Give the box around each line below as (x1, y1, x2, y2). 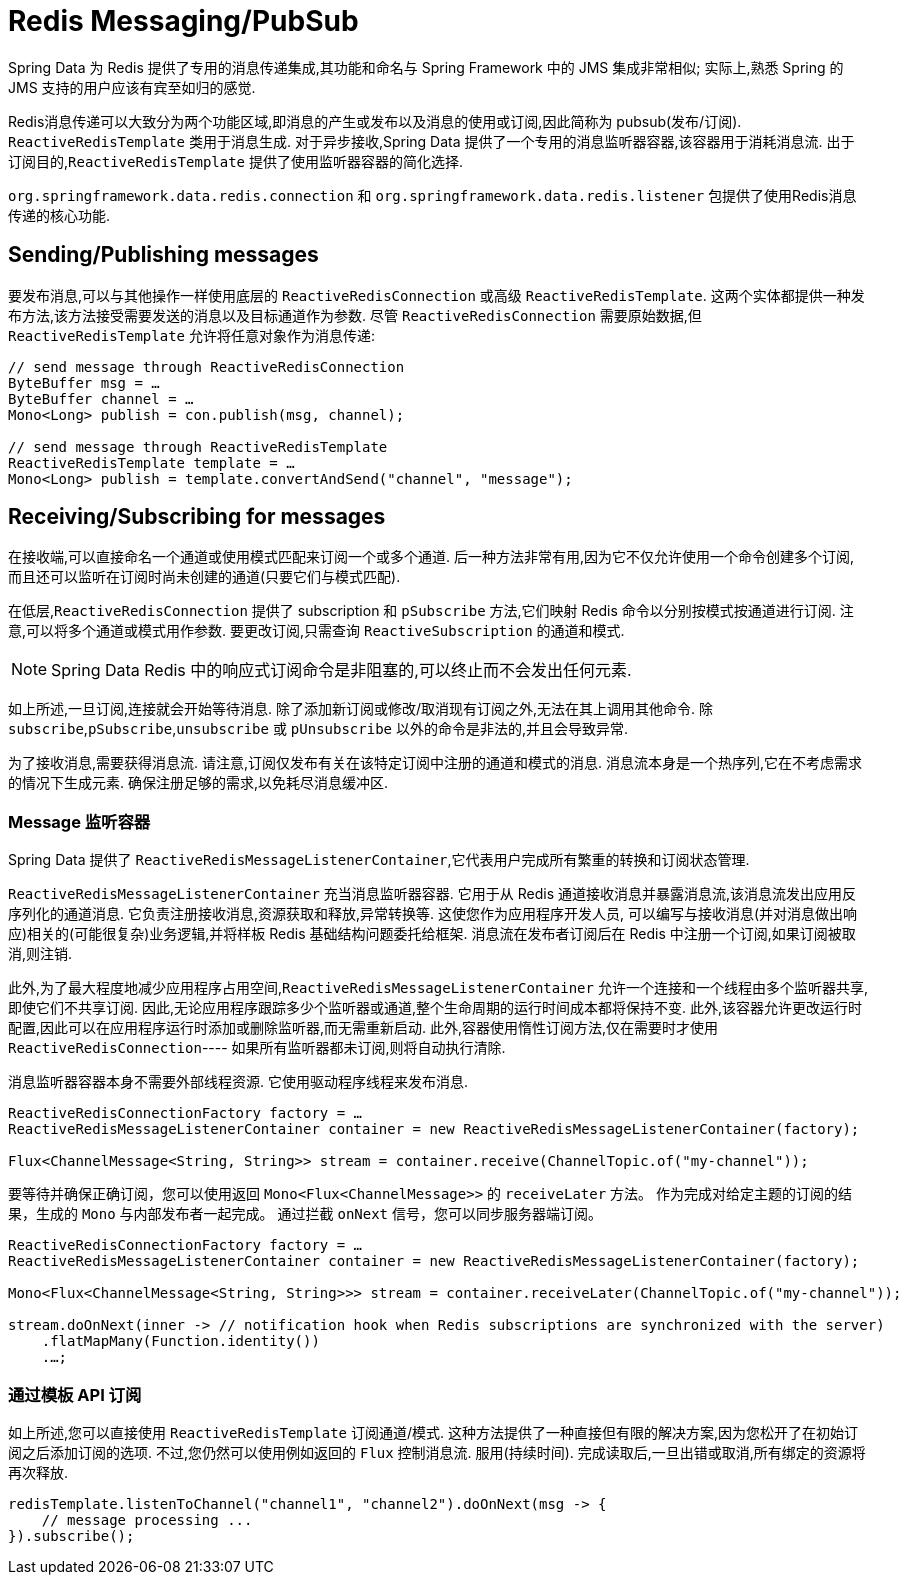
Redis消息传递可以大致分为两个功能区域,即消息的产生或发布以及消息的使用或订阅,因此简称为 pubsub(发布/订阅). (8, 112, 742, 130)
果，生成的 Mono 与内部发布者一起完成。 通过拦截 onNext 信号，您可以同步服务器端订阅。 (8, 1205, 602, 1223)
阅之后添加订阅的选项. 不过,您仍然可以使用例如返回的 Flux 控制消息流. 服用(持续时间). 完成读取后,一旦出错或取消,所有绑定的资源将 (8, 1443, 866, 1461)
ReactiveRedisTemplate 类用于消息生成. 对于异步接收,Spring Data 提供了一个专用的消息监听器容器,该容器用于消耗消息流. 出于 (8, 132, 855, 150)
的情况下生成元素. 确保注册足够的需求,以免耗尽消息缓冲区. (8, 774, 389, 792)
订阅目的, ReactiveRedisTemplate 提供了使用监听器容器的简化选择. (8, 152, 464, 170)
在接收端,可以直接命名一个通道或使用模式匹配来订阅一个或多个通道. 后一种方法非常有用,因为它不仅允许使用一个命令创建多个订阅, (8, 548, 855, 566)
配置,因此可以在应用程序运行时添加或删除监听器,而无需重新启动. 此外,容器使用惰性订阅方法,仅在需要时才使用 (8, 1019, 719, 1037)
